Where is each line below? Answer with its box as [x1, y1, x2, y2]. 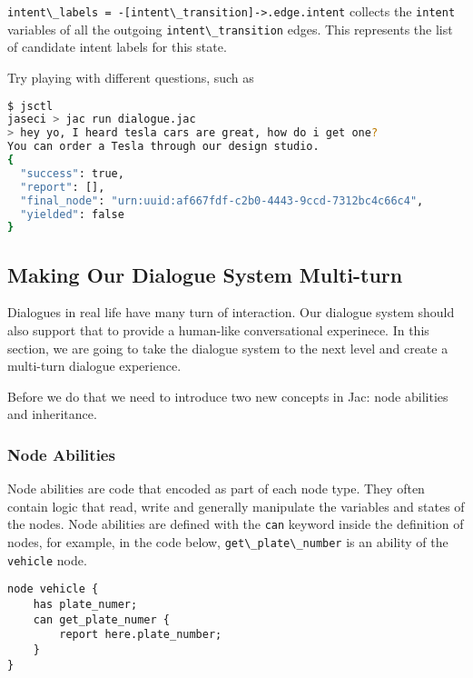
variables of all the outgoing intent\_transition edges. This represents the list [7, 19, 453, 38]
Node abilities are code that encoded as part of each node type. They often [7, 479, 425, 498]
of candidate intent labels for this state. [7, 37, 227, 56]
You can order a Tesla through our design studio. [7, 140, 320, 154]
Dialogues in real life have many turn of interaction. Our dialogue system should [7, 303, 455, 322]
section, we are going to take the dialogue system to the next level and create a [7, 338, 448, 357]
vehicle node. [7, 550, 87, 569]
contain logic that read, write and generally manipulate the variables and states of [7, 496, 465, 515]
